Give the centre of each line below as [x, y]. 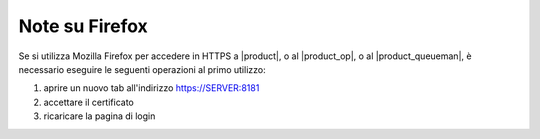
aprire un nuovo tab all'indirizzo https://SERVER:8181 [151, 88]
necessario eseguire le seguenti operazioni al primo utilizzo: [142, 69]
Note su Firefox [83, 26]
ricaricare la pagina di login [99, 116]
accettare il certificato [88, 102]
